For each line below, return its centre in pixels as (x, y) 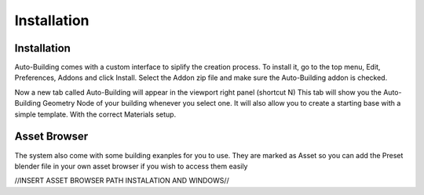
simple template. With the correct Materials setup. (95, 114)
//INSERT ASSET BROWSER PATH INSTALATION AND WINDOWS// (122, 181)
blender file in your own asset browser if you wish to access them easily (131, 166)
